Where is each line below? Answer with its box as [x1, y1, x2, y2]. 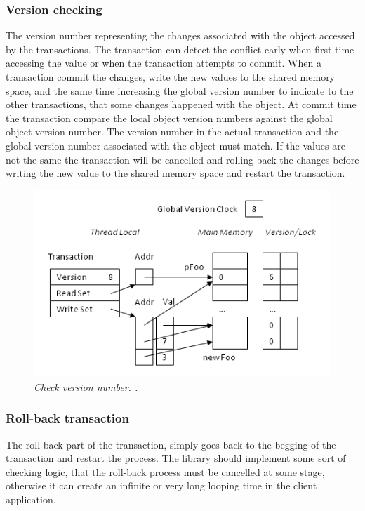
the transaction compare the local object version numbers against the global [6, 110, 333, 125]
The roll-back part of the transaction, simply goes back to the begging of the [6, 437, 336, 451]
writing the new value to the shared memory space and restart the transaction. [6, 166, 345, 180]
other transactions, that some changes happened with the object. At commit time [6, 97, 357, 112]
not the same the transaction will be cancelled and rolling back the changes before [6, 152, 359, 166]
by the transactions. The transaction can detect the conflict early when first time [6, 41, 354, 56]
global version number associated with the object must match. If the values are [6, 138, 345, 152]
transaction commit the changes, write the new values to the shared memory [6, 69, 336, 84]
